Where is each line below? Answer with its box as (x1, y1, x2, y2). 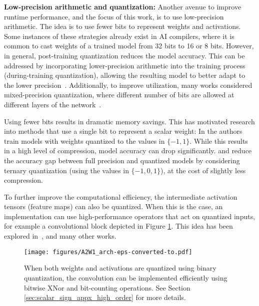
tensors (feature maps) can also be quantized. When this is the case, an (4, 201, 223, 212)
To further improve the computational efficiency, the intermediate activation (4, 191, 237, 202)
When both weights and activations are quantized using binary (24, 263, 216, 273)
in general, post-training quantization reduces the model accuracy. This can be (4, 50, 245, 60)
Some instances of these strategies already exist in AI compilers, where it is (4, 30, 234, 41)
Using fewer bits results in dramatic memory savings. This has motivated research (4, 116, 255, 126)
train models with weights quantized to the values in (4, 135, 165, 146)
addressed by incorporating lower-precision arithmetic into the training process (4, 60, 245, 70)
